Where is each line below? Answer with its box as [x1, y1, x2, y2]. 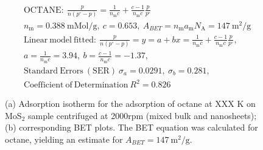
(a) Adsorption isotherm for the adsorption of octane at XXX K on [5, 97, 256, 110]
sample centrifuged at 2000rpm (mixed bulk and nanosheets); [27, 109, 257, 121]
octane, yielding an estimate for [5, 132, 123, 145]
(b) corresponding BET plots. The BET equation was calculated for [5, 121, 258, 134]
